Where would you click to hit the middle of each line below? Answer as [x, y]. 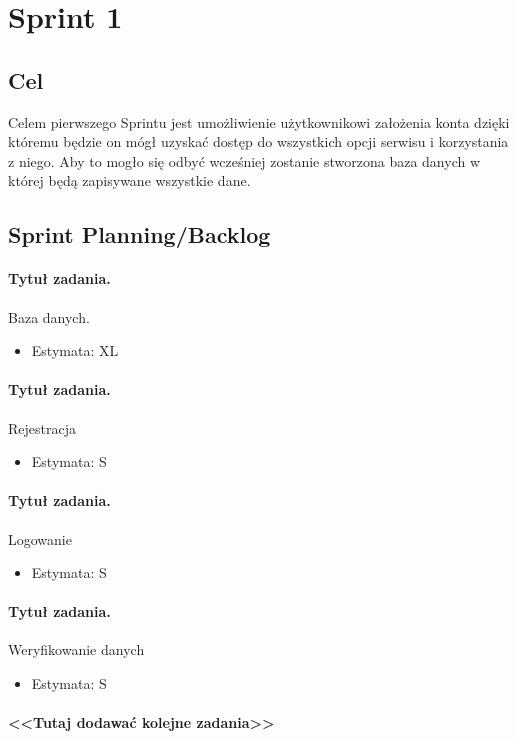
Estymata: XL [75, 350]
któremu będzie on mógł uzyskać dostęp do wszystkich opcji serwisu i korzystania [258, 141]
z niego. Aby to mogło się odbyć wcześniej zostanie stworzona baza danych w [244, 160]
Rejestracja [42, 427]
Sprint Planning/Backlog [139, 234]
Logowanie [40, 538]
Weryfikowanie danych [76, 649]
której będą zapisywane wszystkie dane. [129, 180]
